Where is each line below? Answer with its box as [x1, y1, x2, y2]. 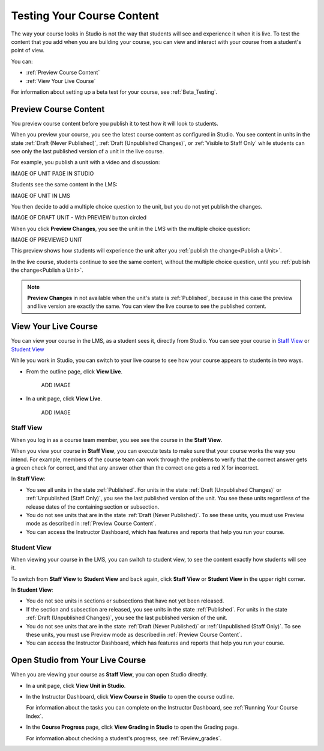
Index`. [26, 713, 43, 720]
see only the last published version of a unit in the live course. [11, 147, 164, 155]
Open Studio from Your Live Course [11, 655, 146, 666]
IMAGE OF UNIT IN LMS [11, 192, 70, 199]
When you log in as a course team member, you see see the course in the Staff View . [11, 436, 223, 443]
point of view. [11, 47, 45, 54]
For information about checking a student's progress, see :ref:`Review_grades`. [26, 734, 222, 742]
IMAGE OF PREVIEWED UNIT [11, 236, 83, 244]
